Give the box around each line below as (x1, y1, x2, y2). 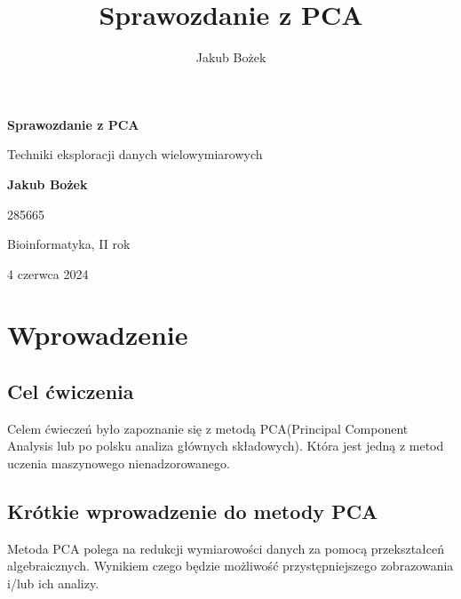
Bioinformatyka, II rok (7, 235, 131, 253)
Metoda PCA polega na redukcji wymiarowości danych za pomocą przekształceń (7, 539, 445, 557)
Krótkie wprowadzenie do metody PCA (7, 498, 378, 525)
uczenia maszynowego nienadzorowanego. (7, 454, 230, 473)
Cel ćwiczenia (7, 378, 134, 405)
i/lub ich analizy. (7, 574, 99, 593)
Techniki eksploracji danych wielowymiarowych (7, 145, 263, 164)
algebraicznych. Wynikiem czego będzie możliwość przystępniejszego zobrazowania (7, 556, 454, 575)
